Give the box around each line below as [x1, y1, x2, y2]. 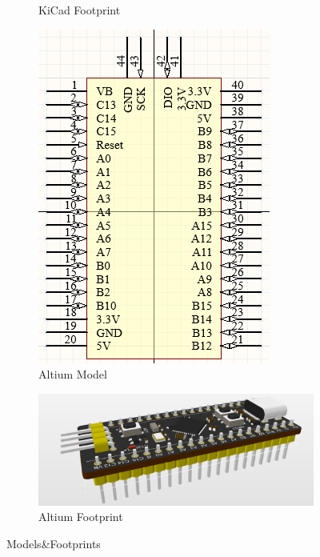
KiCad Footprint [38, 2, 121, 18]
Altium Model [38, 366, 107, 383]
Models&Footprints [6, 535, 101, 551]
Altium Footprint [38, 508, 123, 525]
